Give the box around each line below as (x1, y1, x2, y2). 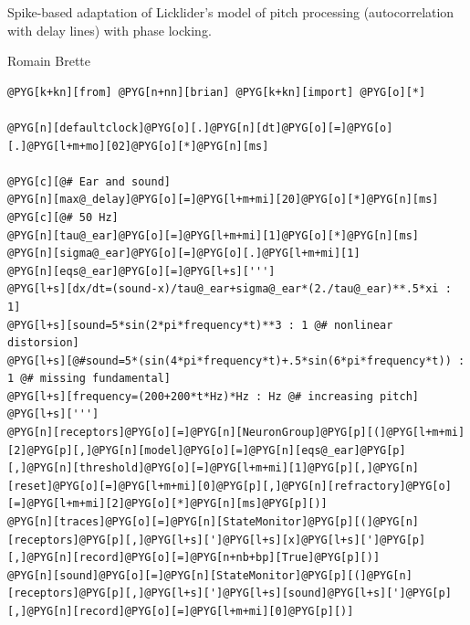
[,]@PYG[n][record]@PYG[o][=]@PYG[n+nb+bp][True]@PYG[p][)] (7, 551, 381, 565)
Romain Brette (7, 51, 91, 70)
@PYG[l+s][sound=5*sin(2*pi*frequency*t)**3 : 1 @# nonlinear (7, 318, 393, 332)
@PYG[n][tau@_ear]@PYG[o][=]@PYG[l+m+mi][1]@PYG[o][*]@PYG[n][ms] (7, 228, 420, 242)
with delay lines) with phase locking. (7, 20, 212, 39)
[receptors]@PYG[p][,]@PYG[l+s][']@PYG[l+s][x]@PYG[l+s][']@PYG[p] (7, 533, 426, 546)
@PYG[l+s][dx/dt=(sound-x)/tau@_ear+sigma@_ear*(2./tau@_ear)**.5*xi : (7, 282, 452, 296)
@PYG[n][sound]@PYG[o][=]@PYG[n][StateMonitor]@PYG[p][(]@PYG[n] (7, 568, 413, 582)
